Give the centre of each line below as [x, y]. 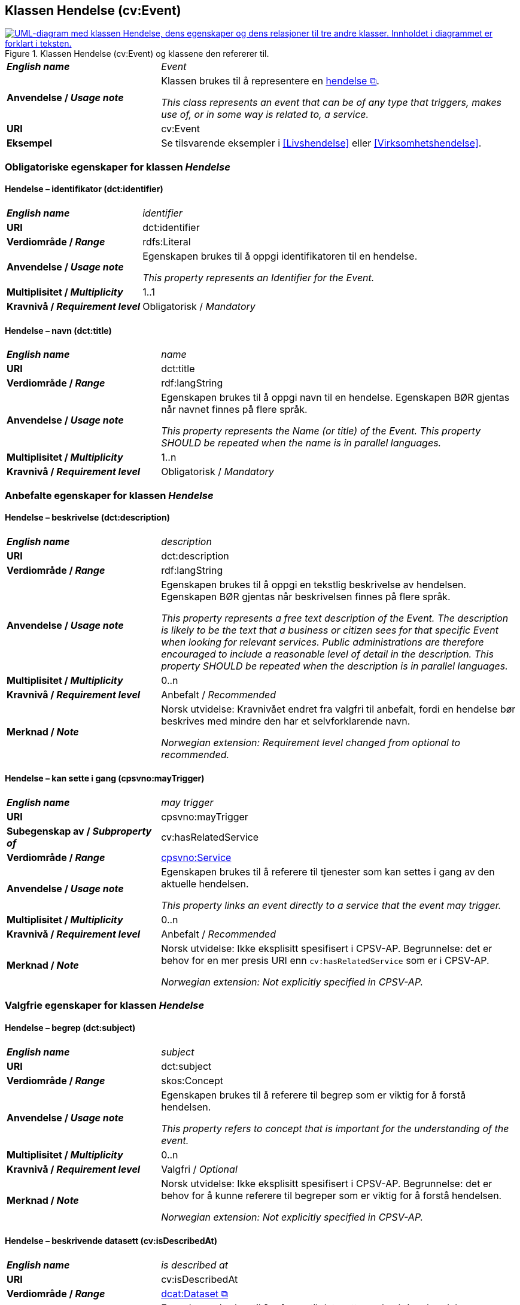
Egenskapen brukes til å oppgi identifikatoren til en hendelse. [280, 256]
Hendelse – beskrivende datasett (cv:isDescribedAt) [111, 1241]
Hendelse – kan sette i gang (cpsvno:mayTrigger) [105, 778]
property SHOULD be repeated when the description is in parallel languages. [334, 666]
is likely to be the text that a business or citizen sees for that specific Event [330, 630]
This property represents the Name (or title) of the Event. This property [321, 431]
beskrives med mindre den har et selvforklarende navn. [286, 721]
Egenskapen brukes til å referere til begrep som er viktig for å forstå [314, 1095]
